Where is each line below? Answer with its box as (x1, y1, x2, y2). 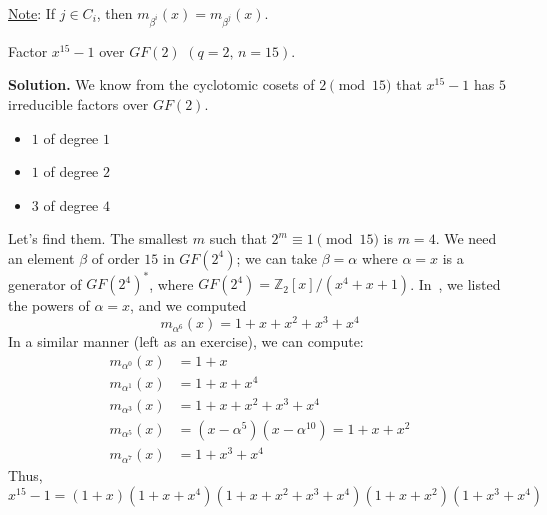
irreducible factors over (8, 93, 149, 114)
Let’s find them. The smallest (8, 228, 189, 249)
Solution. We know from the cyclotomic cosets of (8, 74, 315, 95)
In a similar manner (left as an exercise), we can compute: (8, 331, 364, 352)
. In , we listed (410, 273, 501, 294)
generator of (8, 273, 82, 294)
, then (96, 3, 133, 23)
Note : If (8, 3, 56, 23)
